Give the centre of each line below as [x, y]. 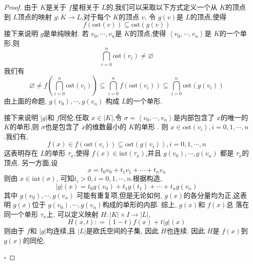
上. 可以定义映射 [72, 214]
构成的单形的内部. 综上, [140, 204]
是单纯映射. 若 [66, 33]
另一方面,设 [40, 163]
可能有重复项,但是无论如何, [119, 195]
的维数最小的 [106, 127]
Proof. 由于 [21, 7]
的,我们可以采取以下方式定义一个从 [162, 7]
